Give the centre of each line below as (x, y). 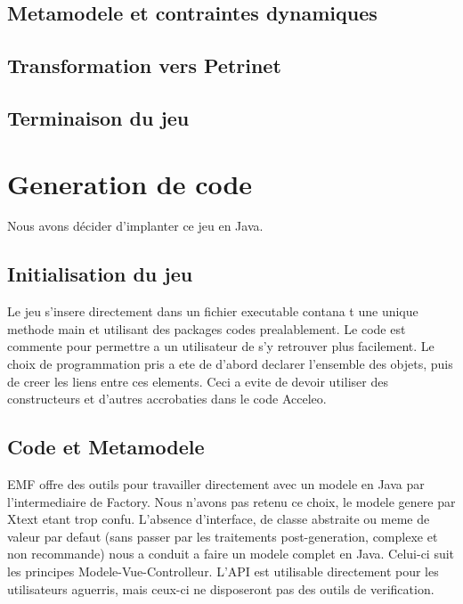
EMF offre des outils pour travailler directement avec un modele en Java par (216, 484)
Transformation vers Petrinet (144, 65)
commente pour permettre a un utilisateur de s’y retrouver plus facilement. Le (221, 346)
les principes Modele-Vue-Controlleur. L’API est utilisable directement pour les (223, 571)
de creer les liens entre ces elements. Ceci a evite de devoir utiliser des (198, 381)
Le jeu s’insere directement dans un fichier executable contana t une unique (213, 311)
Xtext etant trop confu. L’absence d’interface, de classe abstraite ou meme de (219, 519)
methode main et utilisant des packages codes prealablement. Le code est (207, 328)
